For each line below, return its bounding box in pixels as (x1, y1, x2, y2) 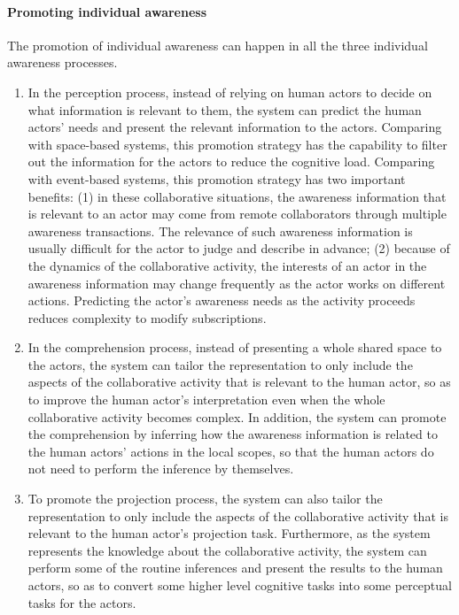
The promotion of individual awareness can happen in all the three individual (7, 35, 428, 54)
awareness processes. (7, 53, 118, 72)
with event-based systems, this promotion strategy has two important (27, 169, 406, 188)
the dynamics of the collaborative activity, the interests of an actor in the (27, 256, 427, 274)
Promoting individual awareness (7, 2, 207, 20)
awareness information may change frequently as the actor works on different (27, 273, 446, 292)
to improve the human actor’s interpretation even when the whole (27, 390, 385, 409)
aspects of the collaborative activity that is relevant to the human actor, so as (27, 373, 451, 391)
